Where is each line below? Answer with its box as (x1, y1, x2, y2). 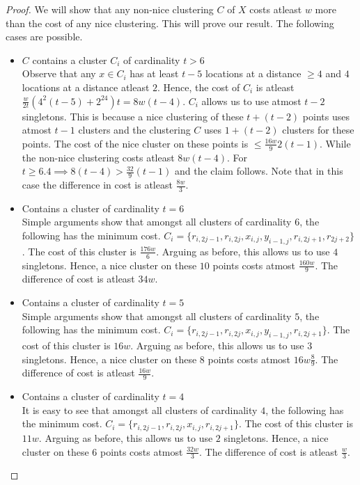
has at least (130, 66, 179, 81)
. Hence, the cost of (157, 79, 240, 94)
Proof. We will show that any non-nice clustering (6, 2, 214, 16)
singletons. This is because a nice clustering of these (22, 109, 244, 123)
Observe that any (22, 66, 96, 81)
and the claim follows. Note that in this (174, 164, 343, 178)
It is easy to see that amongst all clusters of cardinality (22, 402, 258, 417)
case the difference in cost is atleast (22, 177, 173, 191)
